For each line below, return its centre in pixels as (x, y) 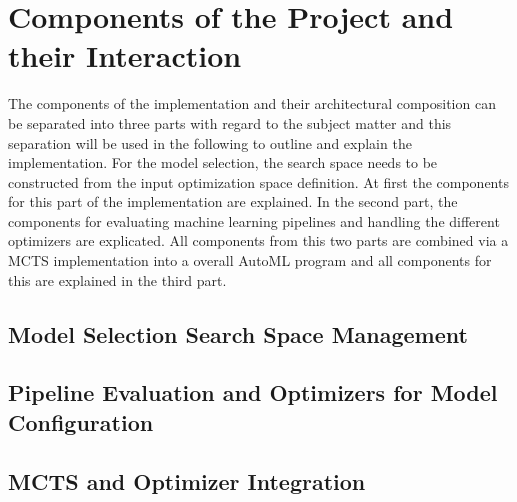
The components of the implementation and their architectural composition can (252, 103)
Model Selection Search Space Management (238, 333)
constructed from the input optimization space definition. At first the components (258, 181)
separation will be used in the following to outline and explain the (210, 142)
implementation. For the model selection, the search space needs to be (223, 162)
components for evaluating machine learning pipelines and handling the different (254, 220)
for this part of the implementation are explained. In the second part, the (233, 201)
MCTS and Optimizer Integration (187, 480)
